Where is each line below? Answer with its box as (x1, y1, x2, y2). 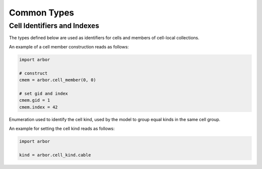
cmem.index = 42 (19, 104, 58, 110)
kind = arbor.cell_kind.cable (19, 152, 91, 157)
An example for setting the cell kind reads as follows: (9, 125, 115, 131)
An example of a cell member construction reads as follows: (9, 44, 129, 49)
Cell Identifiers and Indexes (9, 21, 99, 30)
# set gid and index (19, 91, 68, 96)
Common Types (9, 7, 75, 18)
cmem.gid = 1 (19, 97, 50, 103)
